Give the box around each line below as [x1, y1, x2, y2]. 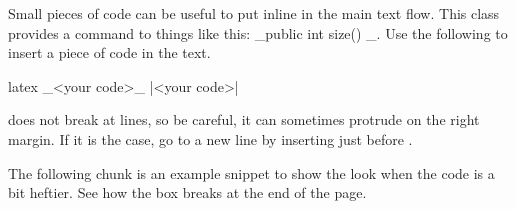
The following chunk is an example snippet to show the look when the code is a [8, 162, 495, 183]
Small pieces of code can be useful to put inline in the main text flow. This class [8, 3, 500, 23]
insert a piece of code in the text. [8, 42, 211, 63]
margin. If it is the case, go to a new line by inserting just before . [8, 128, 413, 149]
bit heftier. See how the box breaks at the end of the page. [8, 182, 367, 203]
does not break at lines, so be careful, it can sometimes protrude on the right [8, 109, 480, 130]
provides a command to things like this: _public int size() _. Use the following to [8, 22, 508, 43]
